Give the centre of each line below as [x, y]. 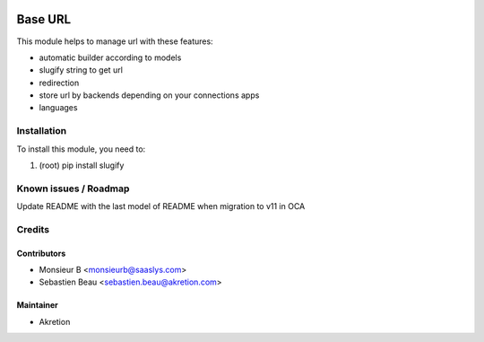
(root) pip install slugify [82, 165]
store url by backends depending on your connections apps [149, 95]
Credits [33, 229]
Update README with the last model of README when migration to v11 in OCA [161, 206]
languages [58, 108]
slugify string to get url [81, 70]
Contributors [41, 253]
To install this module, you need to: [81, 149]
